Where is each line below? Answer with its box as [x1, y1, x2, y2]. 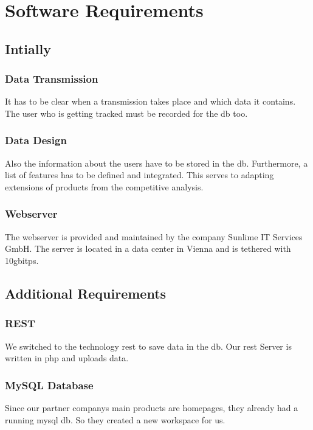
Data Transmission [5, 71, 98, 86]
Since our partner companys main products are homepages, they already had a [5, 401, 298, 414]
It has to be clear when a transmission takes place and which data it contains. [5, 95, 296, 108]
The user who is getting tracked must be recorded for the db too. [5, 106, 248, 119]
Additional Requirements [5, 283, 167, 302]
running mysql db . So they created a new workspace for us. [5, 413, 225, 426]
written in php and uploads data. [5, 352, 129, 364]
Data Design [5, 133, 67, 148]
